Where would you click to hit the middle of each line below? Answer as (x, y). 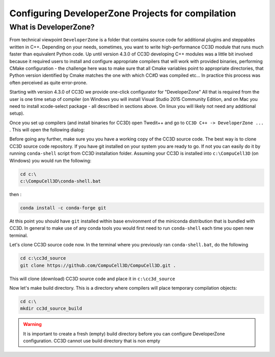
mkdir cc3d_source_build (51, 309)
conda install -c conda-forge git (63, 208)
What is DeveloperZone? (52, 27)
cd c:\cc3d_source (43, 258)
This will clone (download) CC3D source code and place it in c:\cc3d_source (92, 279)
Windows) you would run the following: (50, 160)
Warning (32, 324)
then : (16, 194)
